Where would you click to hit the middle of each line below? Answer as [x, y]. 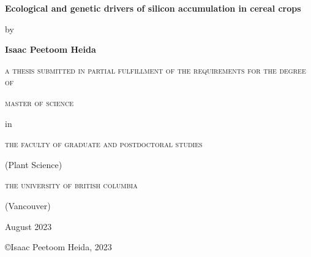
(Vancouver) [28, 205]
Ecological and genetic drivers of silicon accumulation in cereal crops [153, 8]
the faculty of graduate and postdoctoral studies [104, 144]
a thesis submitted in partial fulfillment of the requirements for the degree [155, 70]
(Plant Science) [34, 164]
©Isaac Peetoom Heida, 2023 [58, 247]
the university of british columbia [71, 185]
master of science [39, 102]
